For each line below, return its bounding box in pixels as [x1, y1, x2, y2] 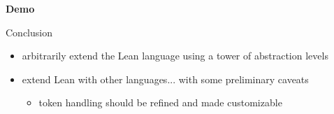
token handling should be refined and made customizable [38, 95, 282, 110]
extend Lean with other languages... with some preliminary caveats [22, 71, 309, 86]
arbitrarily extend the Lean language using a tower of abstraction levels [22, 48, 328, 63]
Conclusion [6, 24, 52, 39]
